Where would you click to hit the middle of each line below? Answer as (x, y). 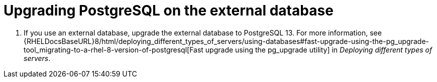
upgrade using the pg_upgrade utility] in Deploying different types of (319, 49)
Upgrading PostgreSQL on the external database (169, 10)
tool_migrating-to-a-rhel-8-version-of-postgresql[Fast (114, 49)
